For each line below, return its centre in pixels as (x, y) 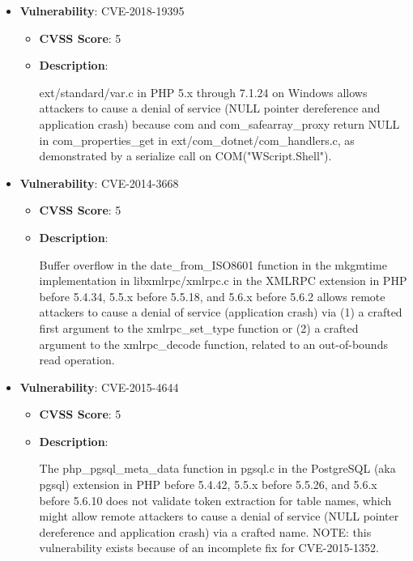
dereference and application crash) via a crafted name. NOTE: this (205, 531)
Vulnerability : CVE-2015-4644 (99, 387)
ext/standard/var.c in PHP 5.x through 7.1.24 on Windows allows (203, 92)
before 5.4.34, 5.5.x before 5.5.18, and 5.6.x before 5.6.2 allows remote (212, 296)
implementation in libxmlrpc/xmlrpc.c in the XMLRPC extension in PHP (223, 280)
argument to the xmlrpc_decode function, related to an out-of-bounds (213, 344)
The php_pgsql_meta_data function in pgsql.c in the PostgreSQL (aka (217, 468)
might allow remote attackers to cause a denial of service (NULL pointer (219, 516)
